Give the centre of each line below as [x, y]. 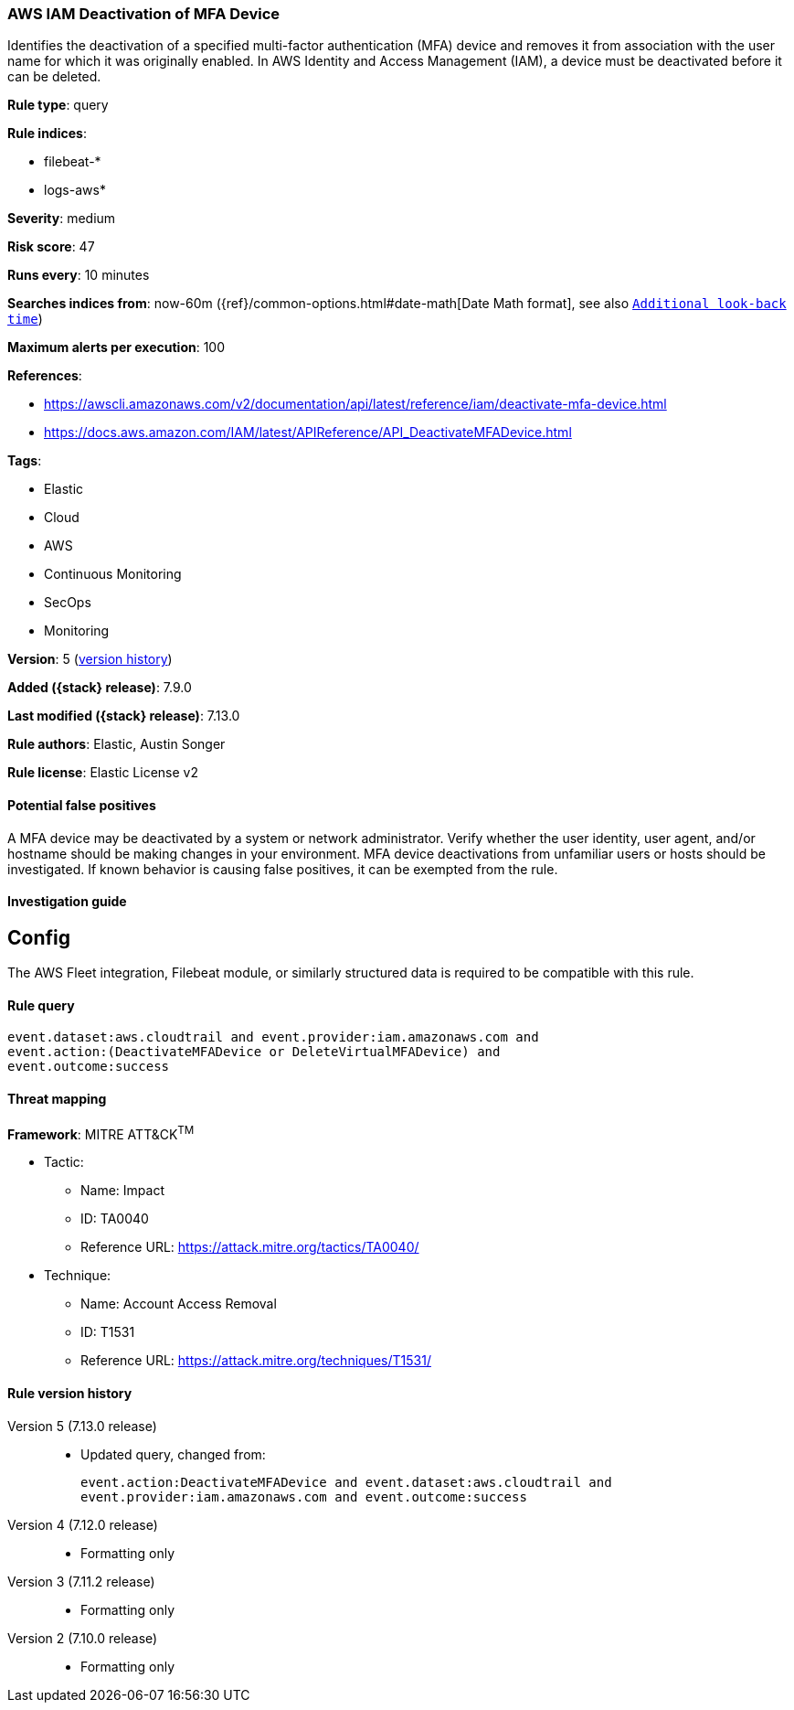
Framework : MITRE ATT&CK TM [101, 1133]
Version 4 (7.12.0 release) [83, 1524]
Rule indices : [47, 134]
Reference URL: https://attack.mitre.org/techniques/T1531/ [256, 1361]
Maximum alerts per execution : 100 [116, 347]
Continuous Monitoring [113, 574]
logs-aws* [75, 190]
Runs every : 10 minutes [79, 275]
